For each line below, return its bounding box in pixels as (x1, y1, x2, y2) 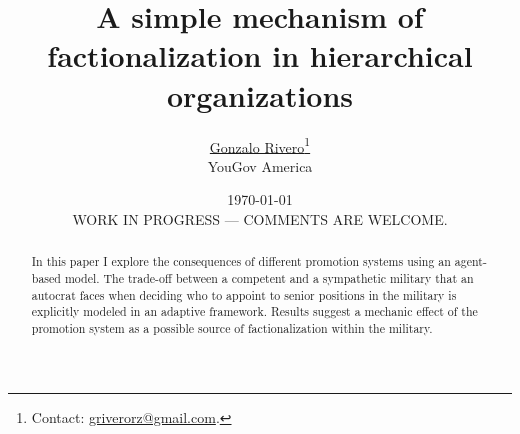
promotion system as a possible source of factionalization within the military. (31, 319, 433, 336)
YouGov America (207, 155, 313, 176)
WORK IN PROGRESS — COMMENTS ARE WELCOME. (72, 208, 448, 229)
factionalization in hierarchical (47, 35, 473, 76)
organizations (166, 74, 354, 115)
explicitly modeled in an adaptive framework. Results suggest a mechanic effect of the (31, 303, 478, 320)
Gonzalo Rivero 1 (209, 133, 311, 157)
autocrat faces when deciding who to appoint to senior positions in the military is (31, 286, 457, 303)
